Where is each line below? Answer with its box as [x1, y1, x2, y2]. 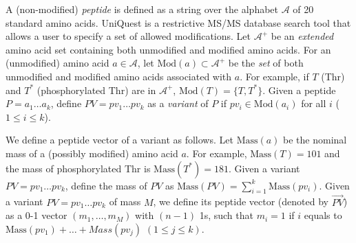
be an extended [271, 29, 334, 43]
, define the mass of [65, 178, 147, 192]
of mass [109, 194, 141, 209]
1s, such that [199, 208, 253, 222]
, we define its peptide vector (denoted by [153, 194, 328, 209]
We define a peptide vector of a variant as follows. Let [6, 132, 233, 147]
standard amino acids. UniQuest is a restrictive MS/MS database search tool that [6, 15, 351, 30]
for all [301, 96, 326, 111]
